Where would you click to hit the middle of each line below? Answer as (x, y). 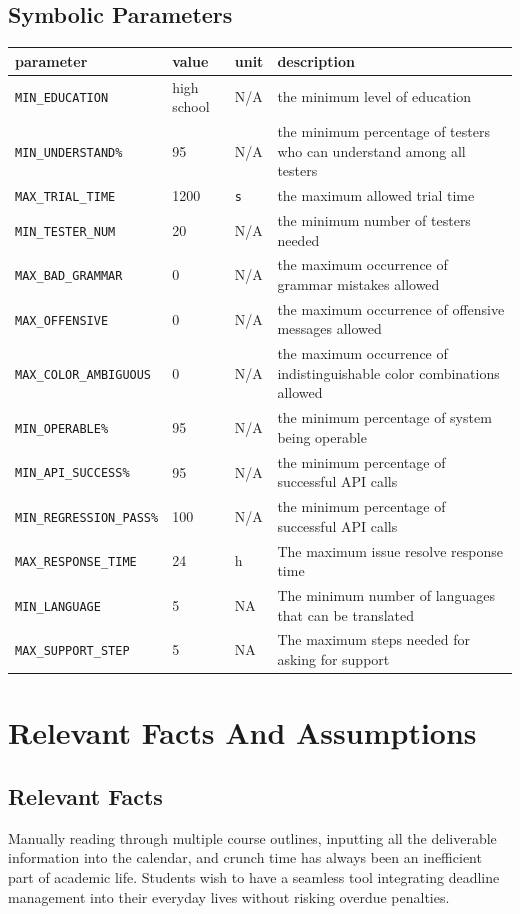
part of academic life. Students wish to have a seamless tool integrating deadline (254, 876)
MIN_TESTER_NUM (65, 231)
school (191, 106)
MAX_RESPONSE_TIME (76, 562)
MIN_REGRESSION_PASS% (87, 517)
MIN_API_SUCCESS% (72, 473)
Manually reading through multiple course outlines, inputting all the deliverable (252, 837)
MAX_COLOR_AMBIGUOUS (83, 374)
